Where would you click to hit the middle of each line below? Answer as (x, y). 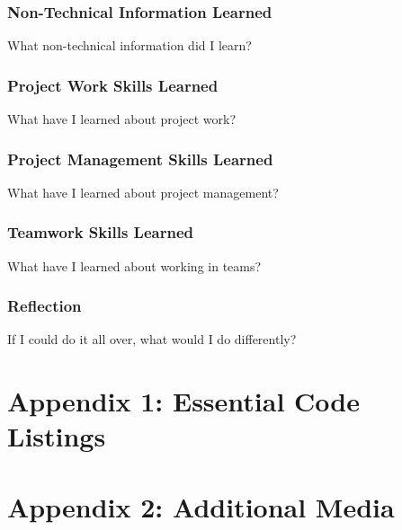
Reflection (45, 306)
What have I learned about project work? (122, 119)
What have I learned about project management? (143, 192)
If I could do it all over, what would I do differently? (152, 339)
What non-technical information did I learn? (130, 45)
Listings (57, 436)
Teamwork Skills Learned (100, 232)
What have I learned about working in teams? (134, 265)
